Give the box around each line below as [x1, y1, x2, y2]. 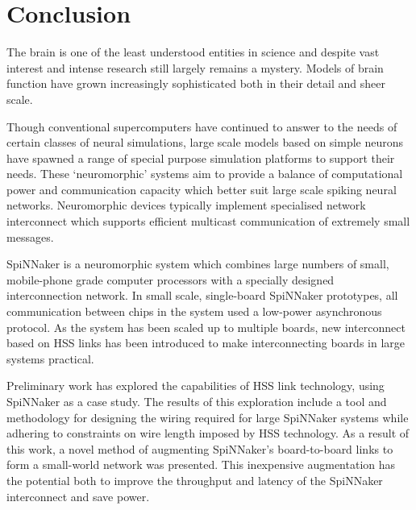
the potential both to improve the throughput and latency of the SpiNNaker [6, 471, 383, 488]
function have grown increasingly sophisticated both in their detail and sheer [6, 75, 385, 92]
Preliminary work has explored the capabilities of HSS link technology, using [6, 377, 385, 394]
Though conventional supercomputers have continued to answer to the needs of [6, 118, 397, 135]
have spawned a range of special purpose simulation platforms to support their [6, 149, 395, 166]
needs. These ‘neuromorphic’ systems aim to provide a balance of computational [6, 165, 403, 182]
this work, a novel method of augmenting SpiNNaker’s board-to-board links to [6, 440, 393, 457]
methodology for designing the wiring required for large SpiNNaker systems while [6, 408, 409, 425]
